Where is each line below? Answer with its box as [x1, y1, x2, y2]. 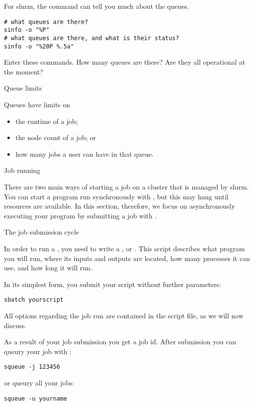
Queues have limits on [4, 99, 70, 109]
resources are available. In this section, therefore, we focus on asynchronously [4, 201, 235, 211]
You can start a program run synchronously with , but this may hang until [4, 191, 229, 201]
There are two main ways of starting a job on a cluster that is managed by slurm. [4, 181, 249, 191]
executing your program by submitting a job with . [4, 210, 157, 220]
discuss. [4, 320, 27, 330]
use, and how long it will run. [4, 263, 92, 273]
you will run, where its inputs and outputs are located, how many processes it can [4, 253, 250, 263]
